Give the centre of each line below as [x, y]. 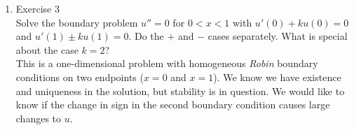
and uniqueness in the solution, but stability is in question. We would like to [180, 91]
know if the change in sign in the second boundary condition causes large [173, 104]
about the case [47, 49]
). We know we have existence [277, 77]
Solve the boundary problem [77, 22]
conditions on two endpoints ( [80, 77]
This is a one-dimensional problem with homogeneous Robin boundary [167, 63]
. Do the [146, 36]
